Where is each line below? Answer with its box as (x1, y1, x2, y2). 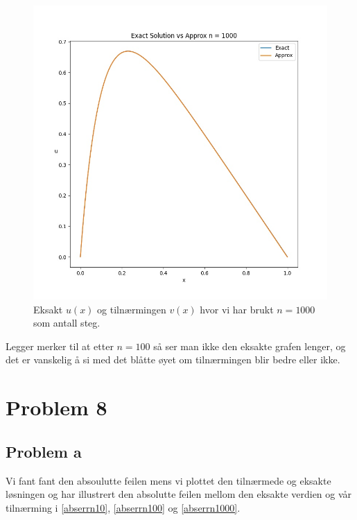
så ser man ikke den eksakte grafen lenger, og (153, 338, 346, 353)
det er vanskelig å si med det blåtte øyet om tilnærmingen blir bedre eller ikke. (6, 352, 340, 367)
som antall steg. (33, 315, 101, 330)
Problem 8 (6, 393, 107, 422)
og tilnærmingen (97, 302, 166, 316)
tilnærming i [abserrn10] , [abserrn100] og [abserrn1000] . (6, 500, 241, 514)
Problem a (6, 440, 82, 462)
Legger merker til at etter (6, 338, 114, 353)
